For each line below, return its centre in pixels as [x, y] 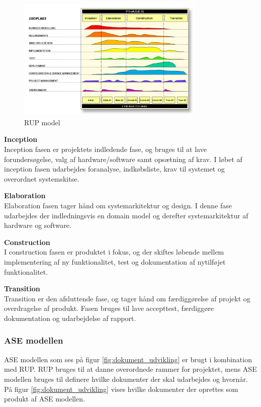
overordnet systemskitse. [42, 178]
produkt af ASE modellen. [45, 399]
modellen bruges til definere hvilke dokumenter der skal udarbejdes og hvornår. [126, 379]
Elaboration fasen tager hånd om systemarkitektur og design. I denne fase [118, 206]
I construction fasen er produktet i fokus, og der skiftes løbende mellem [114, 252]
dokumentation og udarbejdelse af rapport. [70, 318]
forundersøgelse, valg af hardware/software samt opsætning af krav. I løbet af [123, 159]
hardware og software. [38, 225]
